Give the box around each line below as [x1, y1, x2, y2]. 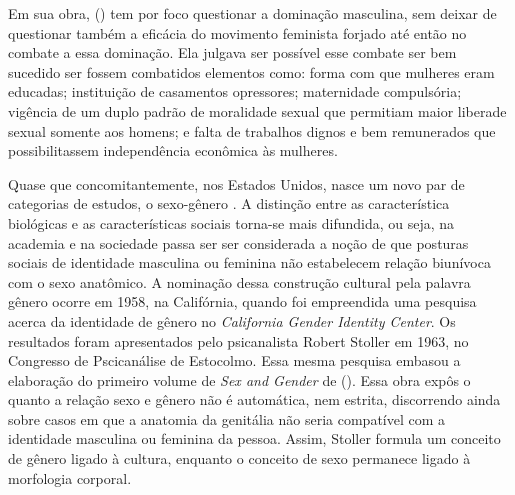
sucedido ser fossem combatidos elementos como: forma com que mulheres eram [8, 61, 495, 82]
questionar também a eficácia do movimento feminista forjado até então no [8, 22, 467, 43]
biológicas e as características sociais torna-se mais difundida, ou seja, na [8, 212, 455, 233]
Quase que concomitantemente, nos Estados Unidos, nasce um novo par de [8, 173, 465, 194]
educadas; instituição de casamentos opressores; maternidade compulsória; [8, 81, 462, 102]
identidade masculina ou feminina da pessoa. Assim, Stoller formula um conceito [8, 428, 501, 449]
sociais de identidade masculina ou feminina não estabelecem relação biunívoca [8, 252, 491, 273]
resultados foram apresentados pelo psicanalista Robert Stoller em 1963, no [8, 330, 469, 351]
